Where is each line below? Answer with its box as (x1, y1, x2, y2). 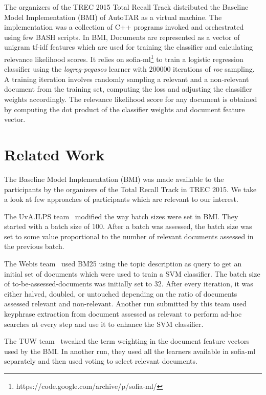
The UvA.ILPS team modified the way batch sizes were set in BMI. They (4, 211, 238, 221)
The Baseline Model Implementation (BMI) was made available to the (4, 173, 224, 184)
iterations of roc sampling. (173, 64, 255, 74)
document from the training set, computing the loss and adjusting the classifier (4, 84, 252, 94)
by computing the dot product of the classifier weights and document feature (4, 103, 245, 114)
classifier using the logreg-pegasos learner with (4, 64, 147, 74)
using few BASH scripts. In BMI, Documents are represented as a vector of (4, 31, 240, 42)
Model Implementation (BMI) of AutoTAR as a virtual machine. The (4, 11, 222, 22)
